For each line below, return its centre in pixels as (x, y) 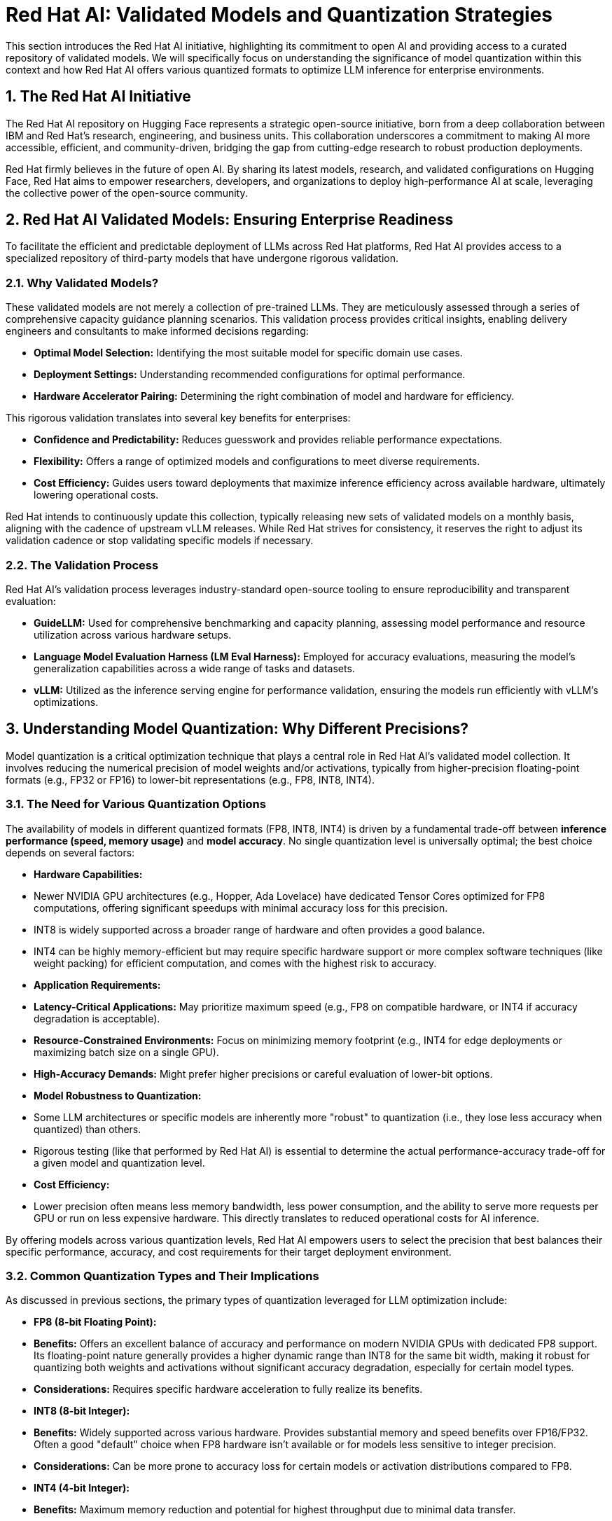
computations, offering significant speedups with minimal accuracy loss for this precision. (241, 908)
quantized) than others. (88, 1129)
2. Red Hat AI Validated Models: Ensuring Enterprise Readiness (230, 220)
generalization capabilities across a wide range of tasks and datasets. (194, 668)
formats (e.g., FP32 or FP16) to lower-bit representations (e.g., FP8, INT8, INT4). (190, 779)
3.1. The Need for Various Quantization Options (136, 804)
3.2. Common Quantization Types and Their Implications (162, 1276)
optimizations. (66, 702)
